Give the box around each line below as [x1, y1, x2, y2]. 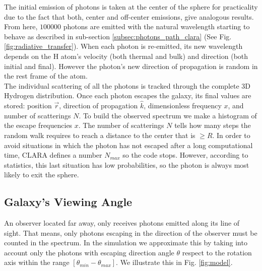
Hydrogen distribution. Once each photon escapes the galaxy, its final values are [4, 90, 251, 101]
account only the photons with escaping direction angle [4, 247, 174, 257]
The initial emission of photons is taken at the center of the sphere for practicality [4, 2, 258, 12]
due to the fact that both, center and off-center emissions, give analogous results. [4, 11, 254, 22]
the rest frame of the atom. [4, 71, 88, 81]
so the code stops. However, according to [122, 150, 248, 160]
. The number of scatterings [78, 120, 164, 130]
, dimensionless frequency [144, 100, 222, 111]
